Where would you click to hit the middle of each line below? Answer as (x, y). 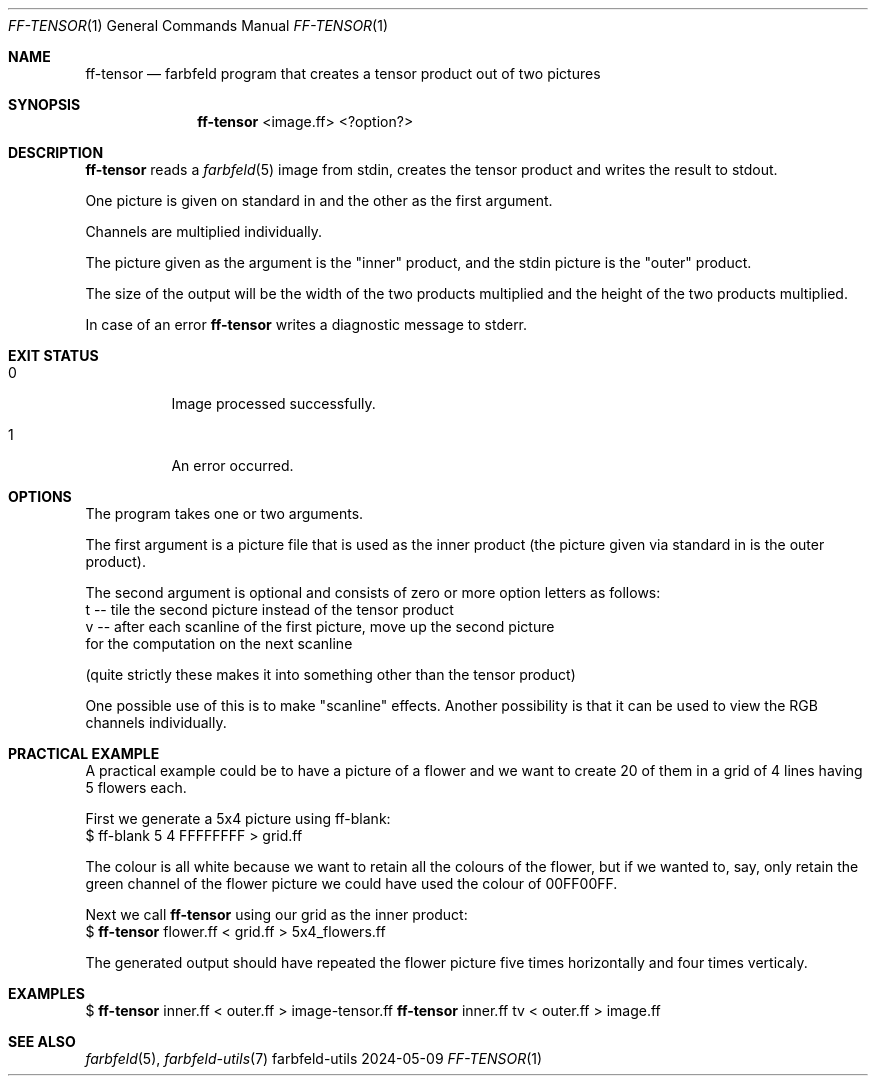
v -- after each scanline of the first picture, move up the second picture (320, 626)
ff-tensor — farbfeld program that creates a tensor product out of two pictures (343, 73)
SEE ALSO (42, 1041)
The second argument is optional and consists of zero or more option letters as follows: (373, 592)
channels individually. (156, 722)
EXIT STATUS (53, 355)
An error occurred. (232, 465)
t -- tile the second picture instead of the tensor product (269, 609)
